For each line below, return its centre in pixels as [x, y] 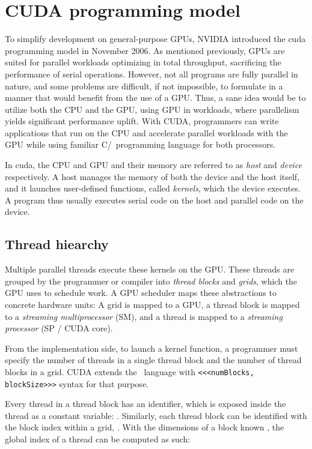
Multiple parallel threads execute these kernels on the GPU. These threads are [150, 269]
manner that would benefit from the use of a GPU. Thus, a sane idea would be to [155, 98]
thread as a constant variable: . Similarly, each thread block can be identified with [156, 415]
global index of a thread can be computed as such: [98, 439]
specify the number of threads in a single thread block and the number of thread [153, 360]
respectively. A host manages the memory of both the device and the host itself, [152, 176]
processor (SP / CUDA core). [59, 328]
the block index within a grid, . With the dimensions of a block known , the [145, 427]
